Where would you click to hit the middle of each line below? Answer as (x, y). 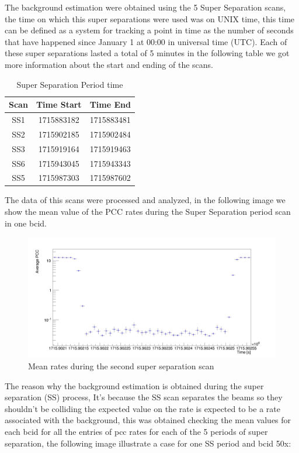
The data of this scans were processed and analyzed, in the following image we (145, 200)
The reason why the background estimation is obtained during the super (134, 385)
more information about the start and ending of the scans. (109, 64)
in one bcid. (26, 223)
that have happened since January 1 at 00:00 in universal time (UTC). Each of (146, 41)
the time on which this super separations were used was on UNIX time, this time (150, 18)
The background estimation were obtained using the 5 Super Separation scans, (145, 7)
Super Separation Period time (70, 84)
